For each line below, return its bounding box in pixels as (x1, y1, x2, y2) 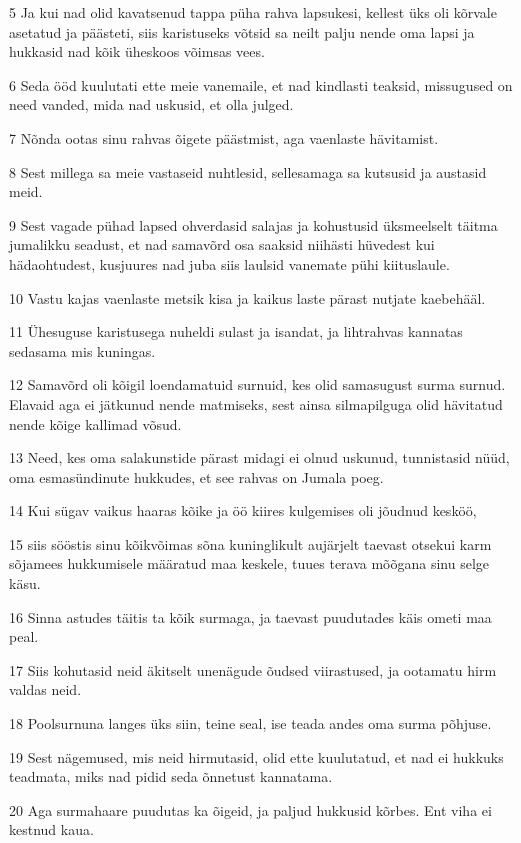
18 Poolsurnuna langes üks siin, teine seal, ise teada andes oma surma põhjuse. (9, 713, 492, 734)
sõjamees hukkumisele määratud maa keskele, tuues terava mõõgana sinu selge (9, 553, 490, 574)
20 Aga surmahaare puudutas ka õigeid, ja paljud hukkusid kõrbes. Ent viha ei (9, 799, 492, 820)
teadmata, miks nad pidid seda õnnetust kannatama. (9, 766, 333, 787)
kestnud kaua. (9, 819, 94, 840)
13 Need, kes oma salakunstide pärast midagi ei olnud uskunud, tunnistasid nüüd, (9, 447, 510, 468)
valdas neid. (9, 679, 82, 700)
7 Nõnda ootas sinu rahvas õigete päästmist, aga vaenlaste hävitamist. (9, 127, 439, 148)
